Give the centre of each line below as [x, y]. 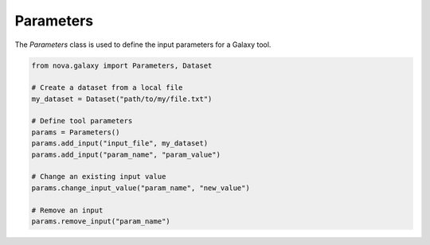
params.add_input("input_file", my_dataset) [120, 144]
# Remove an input [67, 210]
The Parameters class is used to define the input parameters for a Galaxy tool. [143, 45]
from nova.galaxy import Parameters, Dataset [122, 65]
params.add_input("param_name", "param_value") [126, 154]
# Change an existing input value [99, 177]
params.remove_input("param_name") [101, 222]
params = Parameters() [76, 132]
